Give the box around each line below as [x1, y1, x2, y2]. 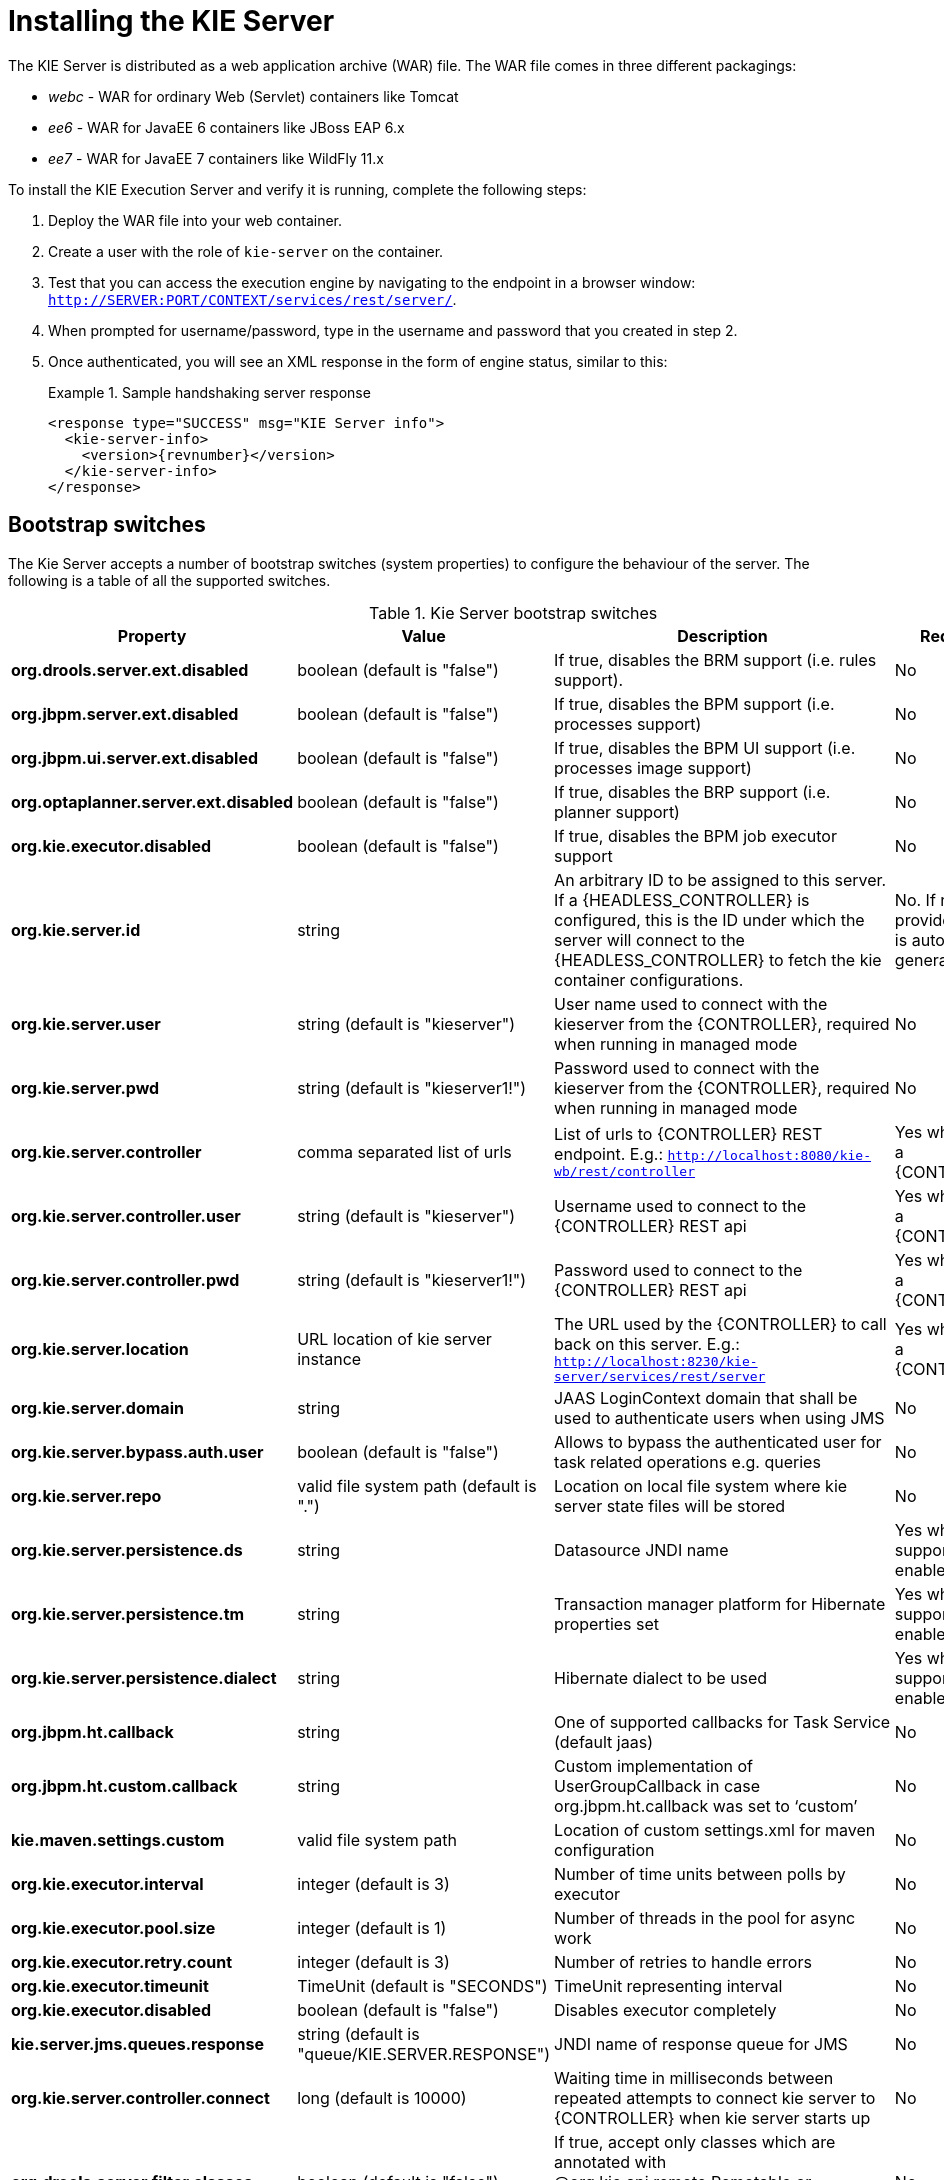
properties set [554, 1613, 660, 1634]
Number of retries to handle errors [554, 1951, 812, 1972]
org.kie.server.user [11, 1013, 161, 1034]
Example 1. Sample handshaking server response [48, 383, 371, 401]
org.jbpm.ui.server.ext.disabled [11, 747, 259, 768]
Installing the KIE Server [8, 4, 335, 38]
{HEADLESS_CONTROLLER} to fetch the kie [554, 949, 882, 970]
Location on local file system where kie [554, 1475, 848, 1496]
